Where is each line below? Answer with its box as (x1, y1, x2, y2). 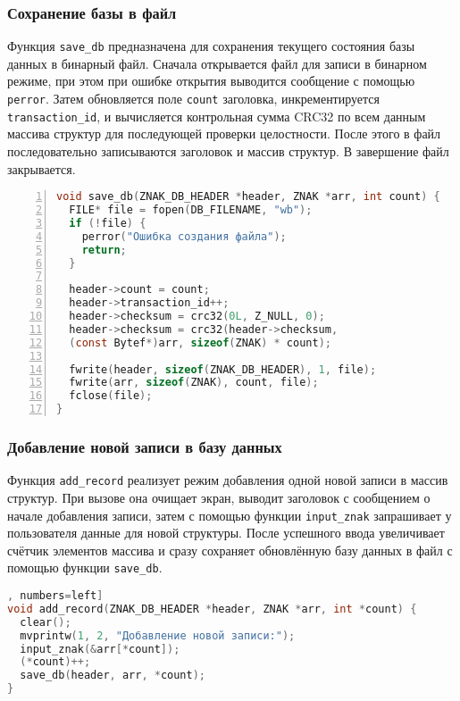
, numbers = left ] (7, 589, 104, 602)
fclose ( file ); (69, 389, 153, 403)
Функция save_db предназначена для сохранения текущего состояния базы (7, 37, 415, 55)
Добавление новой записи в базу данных (7, 435, 282, 457)
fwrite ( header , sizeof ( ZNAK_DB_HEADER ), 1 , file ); (69, 363, 377, 376)
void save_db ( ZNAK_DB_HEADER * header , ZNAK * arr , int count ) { (56, 190, 440, 204)
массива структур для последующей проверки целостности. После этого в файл (7, 124, 441, 143)
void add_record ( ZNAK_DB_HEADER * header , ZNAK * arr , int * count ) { (7, 602, 417, 615)
